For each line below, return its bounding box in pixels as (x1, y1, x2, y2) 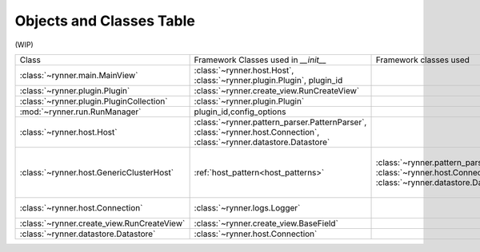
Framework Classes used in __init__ (194, 54, 327, 65)
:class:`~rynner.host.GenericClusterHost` (19, 167, 174, 178)
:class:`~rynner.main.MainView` (19, 69, 138, 81)
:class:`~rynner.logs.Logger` (194, 202, 301, 213)
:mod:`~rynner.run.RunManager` (19, 106, 142, 117)
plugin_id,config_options (194, 106, 286, 117)
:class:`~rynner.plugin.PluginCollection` (19, 96, 168, 107)
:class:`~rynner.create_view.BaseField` (194, 218, 339, 229)
